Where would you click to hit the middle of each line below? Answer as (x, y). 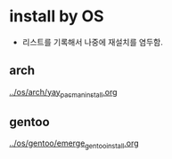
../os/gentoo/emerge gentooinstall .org (74, 144)
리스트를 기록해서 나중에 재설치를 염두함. (92, 42)
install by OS (57, 16)
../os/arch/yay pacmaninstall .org (63, 93)
